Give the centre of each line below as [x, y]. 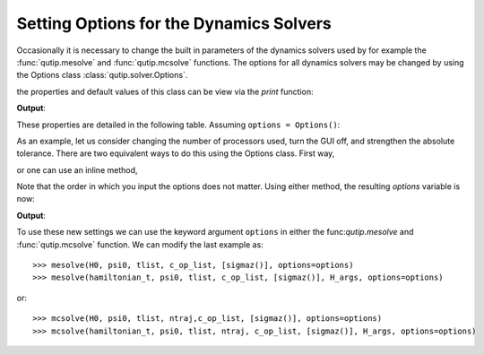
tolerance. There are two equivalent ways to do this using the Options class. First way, [176, 153]
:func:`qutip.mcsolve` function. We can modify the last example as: [140, 244]
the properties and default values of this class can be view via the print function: [165, 91]
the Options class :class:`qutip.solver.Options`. [102, 75]
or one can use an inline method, [77, 169]
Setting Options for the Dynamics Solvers [174, 23]
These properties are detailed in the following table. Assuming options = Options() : [178, 125]
